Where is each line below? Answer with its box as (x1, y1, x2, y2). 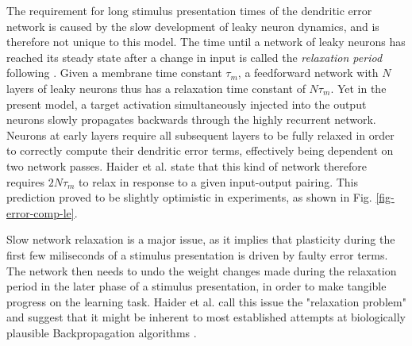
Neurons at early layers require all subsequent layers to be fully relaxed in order (6, 126, 395, 143)
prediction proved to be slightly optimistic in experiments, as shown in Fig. (6, 189, 372, 206)
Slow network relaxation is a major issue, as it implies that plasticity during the (6, 231, 395, 248)
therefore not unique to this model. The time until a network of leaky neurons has (6, 33, 406, 50)
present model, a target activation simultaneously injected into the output (6, 95, 367, 112)
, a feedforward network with (237, 64, 379, 81)
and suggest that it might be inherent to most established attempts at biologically (6, 309, 406, 325)
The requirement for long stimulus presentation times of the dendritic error (6, 2, 372, 18)
